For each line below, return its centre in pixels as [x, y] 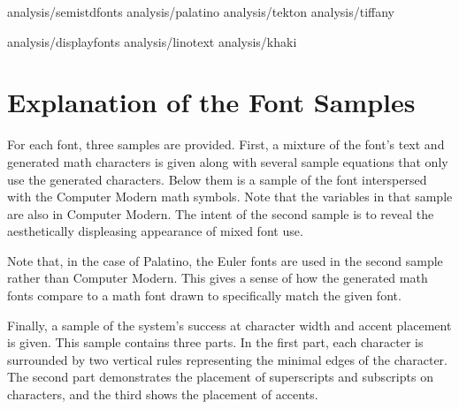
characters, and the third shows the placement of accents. [163, 394]
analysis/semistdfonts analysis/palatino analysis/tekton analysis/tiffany [201, 11]
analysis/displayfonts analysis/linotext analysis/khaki [152, 41]
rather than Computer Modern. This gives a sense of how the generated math [218, 278]
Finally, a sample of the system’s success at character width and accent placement [229, 325]
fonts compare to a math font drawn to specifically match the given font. [204, 295]
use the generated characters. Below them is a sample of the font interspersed [217, 179]
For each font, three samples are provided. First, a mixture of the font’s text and [226, 144]
